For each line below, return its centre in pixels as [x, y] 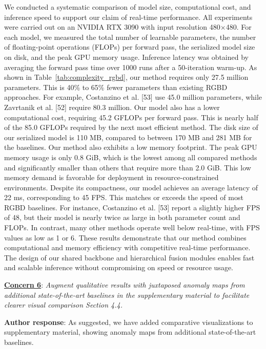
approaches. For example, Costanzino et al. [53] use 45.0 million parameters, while [133, 97]
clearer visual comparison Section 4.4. [63, 305]
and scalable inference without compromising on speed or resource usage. [119, 267]
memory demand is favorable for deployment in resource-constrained [111, 177]
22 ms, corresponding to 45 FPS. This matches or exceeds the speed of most [124, 197]
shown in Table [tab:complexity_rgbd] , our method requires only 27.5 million [126, 77]
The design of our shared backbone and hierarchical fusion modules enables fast [129, 257]
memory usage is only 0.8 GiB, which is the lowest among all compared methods [131, 157]
